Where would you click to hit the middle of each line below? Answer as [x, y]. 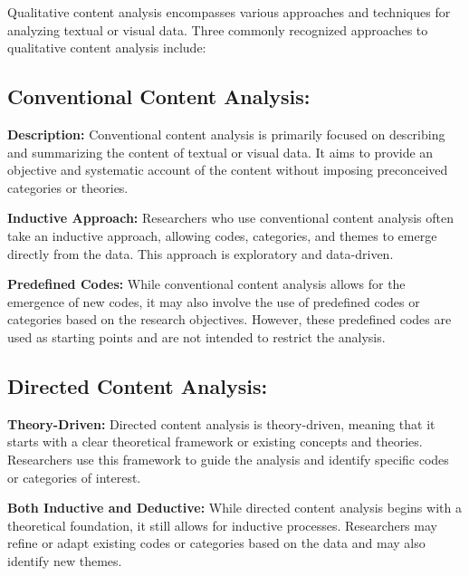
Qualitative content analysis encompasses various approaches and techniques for [229, 12]
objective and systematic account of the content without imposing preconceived [228, 170]
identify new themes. [65, 560]
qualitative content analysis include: [107, 48]
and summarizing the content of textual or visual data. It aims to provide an [220, 152]
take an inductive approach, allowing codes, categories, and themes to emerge [222, 235]
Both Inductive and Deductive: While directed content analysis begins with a [234, 508]
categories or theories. [68, 187]
